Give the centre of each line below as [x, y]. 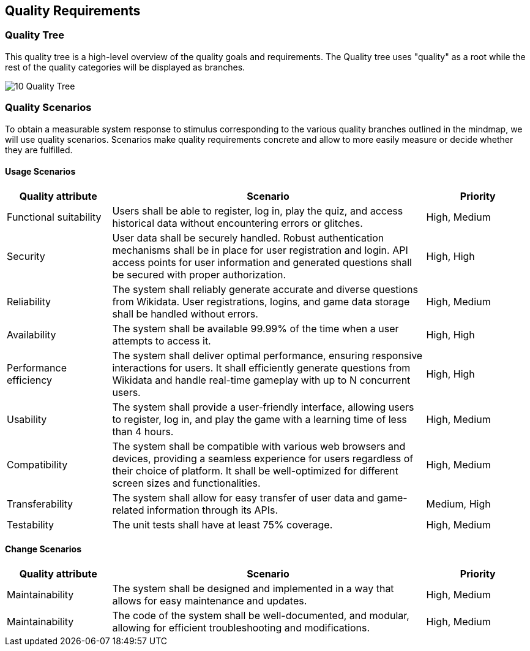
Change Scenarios [43, 549]
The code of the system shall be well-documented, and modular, [261, 615]
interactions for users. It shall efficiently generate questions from [261, 367]
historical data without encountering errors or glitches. [237, 223]
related [128, 510]
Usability [27, 419]
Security [26, 256]
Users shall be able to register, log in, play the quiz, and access [258, 211]
